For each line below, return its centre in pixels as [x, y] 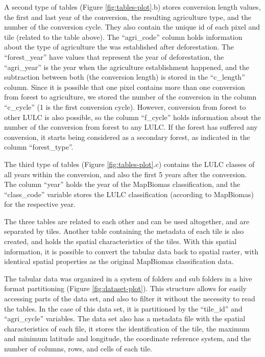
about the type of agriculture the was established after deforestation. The [119, 47]
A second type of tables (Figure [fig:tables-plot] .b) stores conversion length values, [132, 7]
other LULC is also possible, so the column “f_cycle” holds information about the [132, 117]
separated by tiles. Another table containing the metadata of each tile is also [124, 231]
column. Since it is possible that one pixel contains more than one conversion [125, 87]
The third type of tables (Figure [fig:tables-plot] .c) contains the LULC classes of [129, 164]
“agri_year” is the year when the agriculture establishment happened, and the [127, 67]
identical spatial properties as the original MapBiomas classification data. [119, 261]
